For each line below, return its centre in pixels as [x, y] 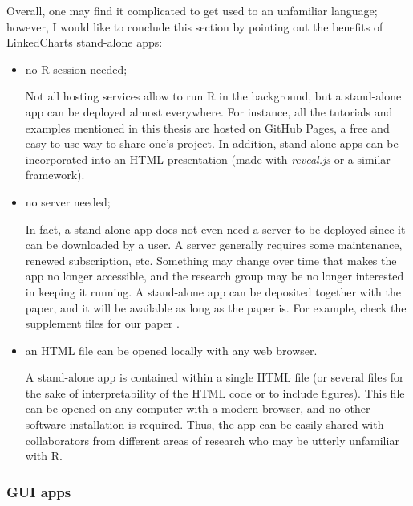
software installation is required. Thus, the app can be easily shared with [204, 424]
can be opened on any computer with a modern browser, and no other [198, 408]
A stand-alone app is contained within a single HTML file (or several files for [215, 377]
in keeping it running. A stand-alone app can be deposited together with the [213, 291]
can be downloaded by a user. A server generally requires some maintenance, [214, 245]
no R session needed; [76, 69]
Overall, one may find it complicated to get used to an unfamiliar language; [192, 10]
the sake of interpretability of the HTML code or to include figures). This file [215, 392]
